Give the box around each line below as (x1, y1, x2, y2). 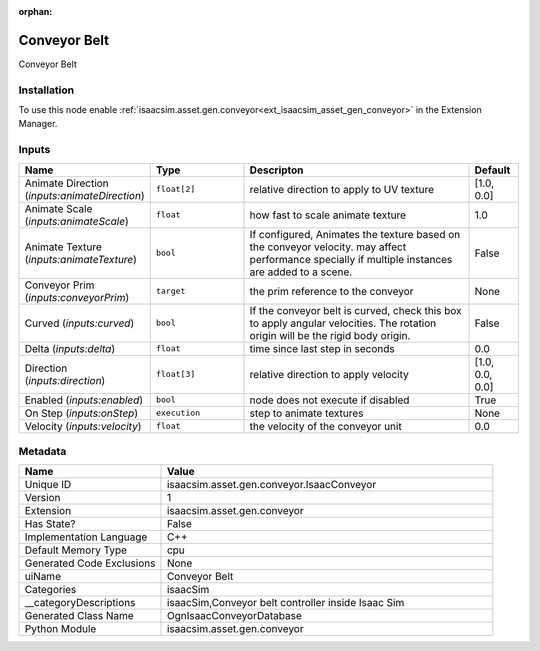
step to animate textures (249, 406, 364, 420)
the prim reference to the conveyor (249, 284, 414, 298)
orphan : (18, 6, 53, 17)
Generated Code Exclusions (24, 556, 156, 570)
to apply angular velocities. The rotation (249, 316, 437, 330)
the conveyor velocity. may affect (249, 240, 407, 254)
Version (24, 491, 61, 505)
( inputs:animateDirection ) (24, 188, 145, 202)
